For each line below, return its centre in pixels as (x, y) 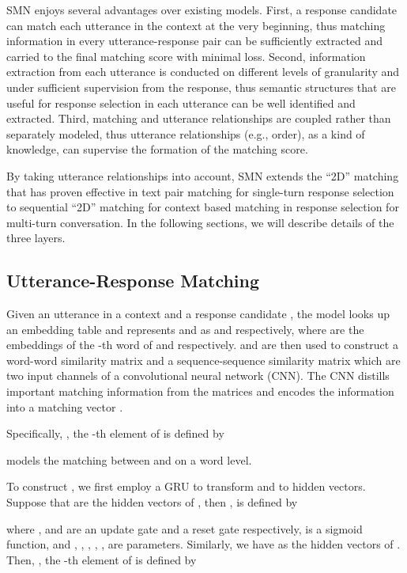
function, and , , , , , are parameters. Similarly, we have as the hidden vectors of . (203, 544)
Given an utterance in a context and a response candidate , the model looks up (198, 314)
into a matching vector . (65, 406)
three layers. (36, 238)
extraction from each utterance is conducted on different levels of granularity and (203, 72)
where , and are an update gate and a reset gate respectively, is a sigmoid (185, 528)
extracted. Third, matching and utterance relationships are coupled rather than (199, 118)
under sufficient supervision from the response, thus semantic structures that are (201, 87)
